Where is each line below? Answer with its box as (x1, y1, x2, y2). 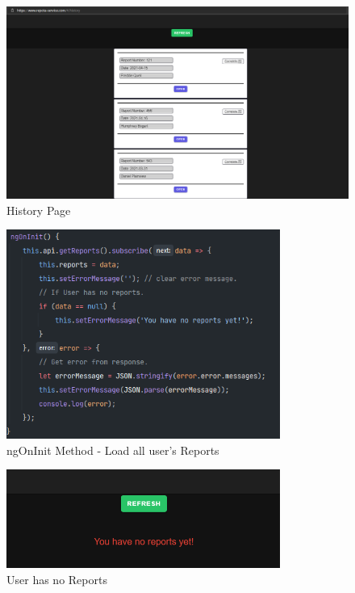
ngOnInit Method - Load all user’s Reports (6, 441, 219, 458)
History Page (6, 201, 71, 218)
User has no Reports (6, 570, 107, 587)
